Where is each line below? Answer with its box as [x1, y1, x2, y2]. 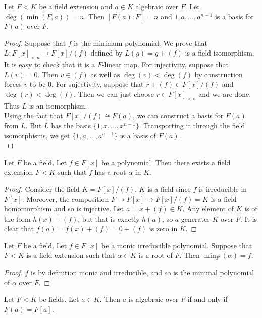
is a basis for [215, 11, 254, 21]
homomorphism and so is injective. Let [4, 203, 124, 214]
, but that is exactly [78, 213, 140, 224]
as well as [90, 69, 120, 79]
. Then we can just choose [74, 88, 154, 99]
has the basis [51, 120, 91, 130]
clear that [4, 223, 34, 234]
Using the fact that [4, 110, 63, 121]
